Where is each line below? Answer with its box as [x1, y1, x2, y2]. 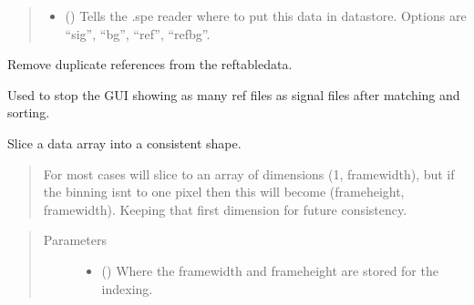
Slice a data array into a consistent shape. [7, 133, 242, 152]
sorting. [7, 103, 50, 122]
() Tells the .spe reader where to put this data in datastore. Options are [65, 6, 467, 25]
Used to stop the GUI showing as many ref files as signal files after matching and [7, 85, 460, 104]
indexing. [101, 279, 153, 298]
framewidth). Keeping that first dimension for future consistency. [43, 199, 407, 219]
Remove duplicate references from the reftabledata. [7, 55, 293, 74]
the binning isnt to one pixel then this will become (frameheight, [43, 182, 405, 201]
